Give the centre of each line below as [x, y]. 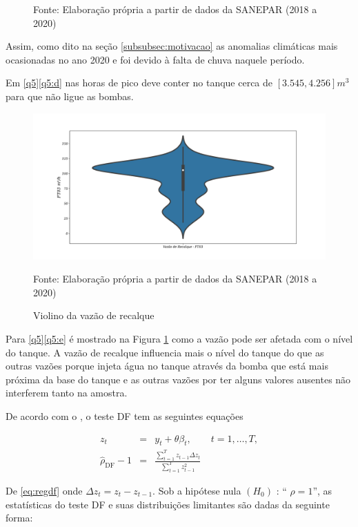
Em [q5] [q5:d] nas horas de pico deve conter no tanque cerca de [139, 83]
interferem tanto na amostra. [67, 393]
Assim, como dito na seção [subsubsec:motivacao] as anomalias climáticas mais [172, 46]
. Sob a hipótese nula [197, 491]
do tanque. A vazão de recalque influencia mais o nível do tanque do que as [165, 352]
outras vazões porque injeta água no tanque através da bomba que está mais [167, 366]
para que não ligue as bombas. [70, 96]
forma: [19, 518]
